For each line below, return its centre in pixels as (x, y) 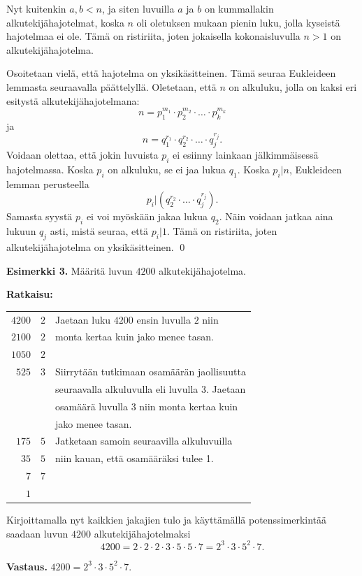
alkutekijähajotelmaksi (142, 533)
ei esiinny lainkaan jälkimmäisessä (246, 155)
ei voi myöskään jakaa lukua (147, 216)
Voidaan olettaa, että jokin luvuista (82, 155)
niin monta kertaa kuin (189, 406)
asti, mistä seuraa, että (99, 231)
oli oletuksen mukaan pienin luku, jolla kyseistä (238, 22)
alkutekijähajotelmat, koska (65, 22)
